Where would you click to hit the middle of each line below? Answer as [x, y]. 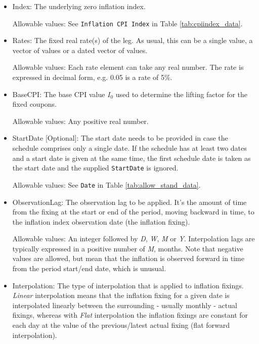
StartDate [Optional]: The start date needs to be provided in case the [120, 138]
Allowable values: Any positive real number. [80, 121]
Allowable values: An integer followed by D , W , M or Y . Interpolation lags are [134, 239]
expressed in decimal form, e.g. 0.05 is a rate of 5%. [92, 77]
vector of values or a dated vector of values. [80, 50]
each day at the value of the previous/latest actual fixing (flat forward [121, 325]
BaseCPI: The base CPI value [59, 94]
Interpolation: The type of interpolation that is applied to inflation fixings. [128, 285]
